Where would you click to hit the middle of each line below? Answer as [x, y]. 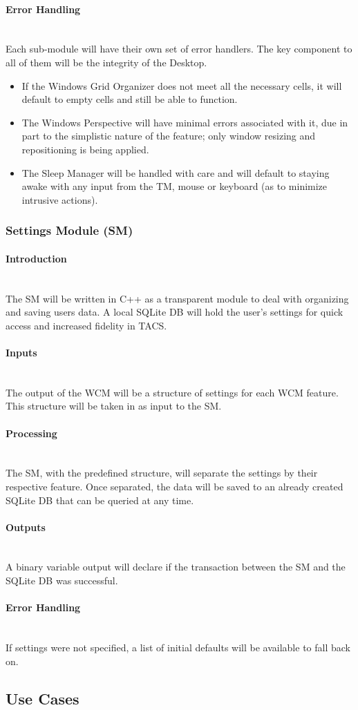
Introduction [36, 258]
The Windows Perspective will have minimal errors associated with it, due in [185, 122]
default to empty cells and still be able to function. [130, 99]
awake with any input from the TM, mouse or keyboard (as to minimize [175, 186]
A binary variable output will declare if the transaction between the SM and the [176, 567]
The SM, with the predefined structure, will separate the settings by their [162, 473]
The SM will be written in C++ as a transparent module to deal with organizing [177, 298]
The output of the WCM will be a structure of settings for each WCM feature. [172, 392]
